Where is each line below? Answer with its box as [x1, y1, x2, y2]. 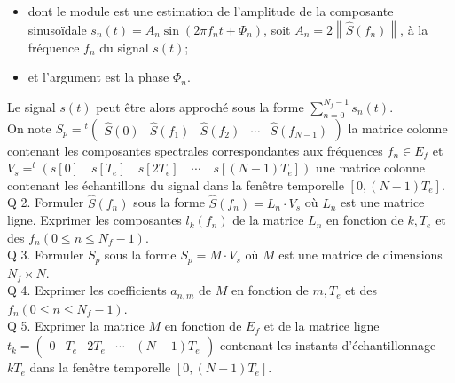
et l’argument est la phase [27, 68, 169, 86]
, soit [263, 20, 291, 38]
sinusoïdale [27, 20, 87, 38]
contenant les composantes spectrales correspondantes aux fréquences [7, 140, 383, 159]
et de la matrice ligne [263, 316, 380, 335]
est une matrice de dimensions [278, 245, 443, 264]
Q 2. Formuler [7, 193, 84, 211]
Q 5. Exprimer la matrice [7, 316, 145, 335]
